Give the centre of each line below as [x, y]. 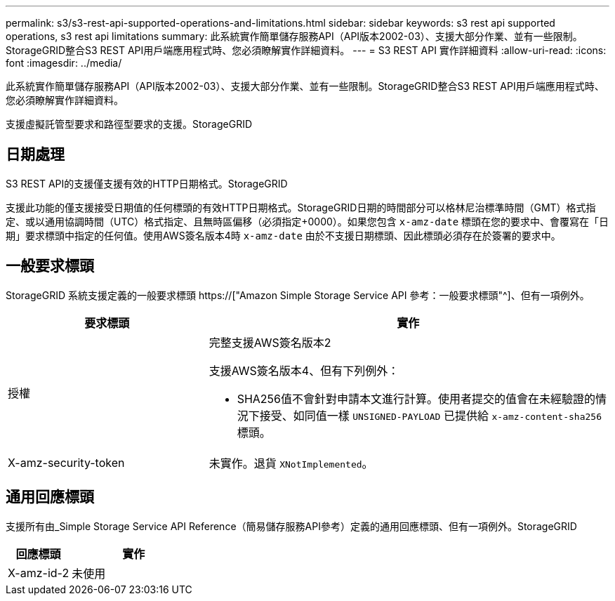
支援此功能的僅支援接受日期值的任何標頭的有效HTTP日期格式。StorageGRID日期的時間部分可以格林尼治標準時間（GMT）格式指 [301, 207]
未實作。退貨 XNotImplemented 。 [291, 463]
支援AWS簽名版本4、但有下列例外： [304, 370]
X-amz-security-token [66, 462]
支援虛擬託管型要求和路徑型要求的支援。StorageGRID [129, 124]
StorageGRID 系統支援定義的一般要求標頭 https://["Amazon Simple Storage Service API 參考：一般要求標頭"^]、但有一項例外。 [298, 295]
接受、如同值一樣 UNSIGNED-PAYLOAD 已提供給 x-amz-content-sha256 [430, 415]
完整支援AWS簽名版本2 [270, 342]
